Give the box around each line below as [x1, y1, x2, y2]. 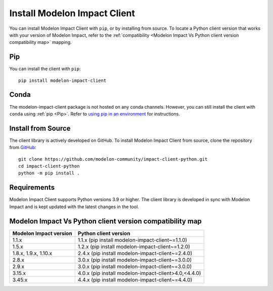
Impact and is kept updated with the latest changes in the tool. [9, 204, 139, 210]
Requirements [9, 183, 55, 192]
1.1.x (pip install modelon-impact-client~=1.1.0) [77, 236, 188, 244]
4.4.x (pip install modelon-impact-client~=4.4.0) [77, 276, 193, 283]
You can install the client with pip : [9, 66, 81, 72]
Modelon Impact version [12, 230, 73, 237]
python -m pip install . [18, 170, 80, 176]
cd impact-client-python [18, 163, 80, 169]
